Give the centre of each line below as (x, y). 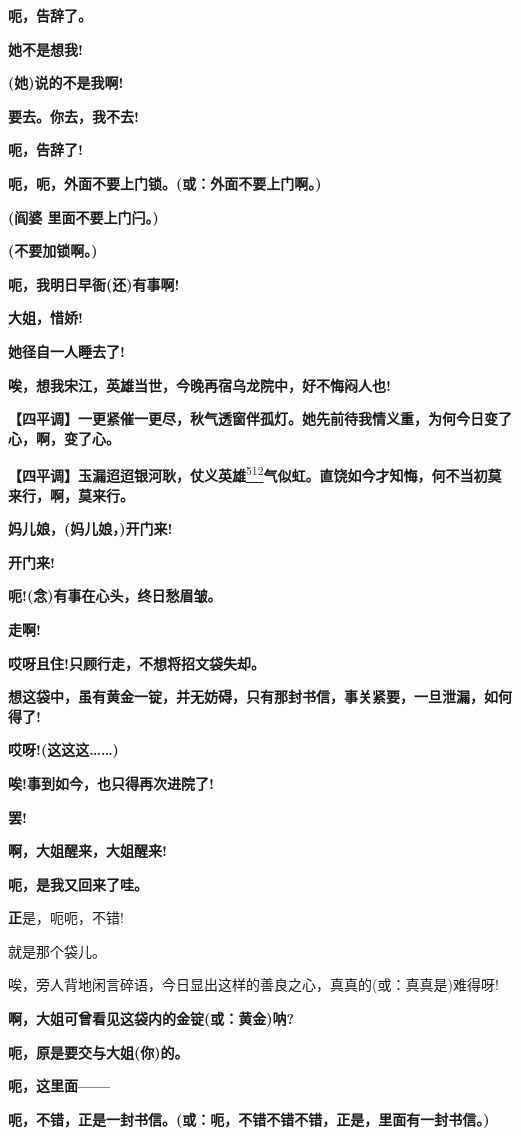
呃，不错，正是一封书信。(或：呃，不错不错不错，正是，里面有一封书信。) (249, 1118)
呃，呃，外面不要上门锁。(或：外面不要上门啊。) (165, 182)
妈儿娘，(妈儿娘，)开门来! (90, 528)
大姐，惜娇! (45, 317)
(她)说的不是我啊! (66, 82)
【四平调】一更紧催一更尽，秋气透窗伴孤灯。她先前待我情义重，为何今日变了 (260, 418)
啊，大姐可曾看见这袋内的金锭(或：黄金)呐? (151, 1018)
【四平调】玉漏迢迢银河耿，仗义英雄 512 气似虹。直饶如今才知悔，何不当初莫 (255, 473)
